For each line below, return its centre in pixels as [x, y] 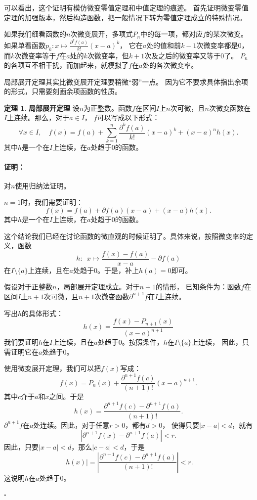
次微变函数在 [230, 108]
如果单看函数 [25, 45]
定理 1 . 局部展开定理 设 [42, 108]
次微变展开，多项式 [102, 34]
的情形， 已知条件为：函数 [198, 287]
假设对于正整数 [28, 287]
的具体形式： [43, 313]
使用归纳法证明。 [43, 185]
